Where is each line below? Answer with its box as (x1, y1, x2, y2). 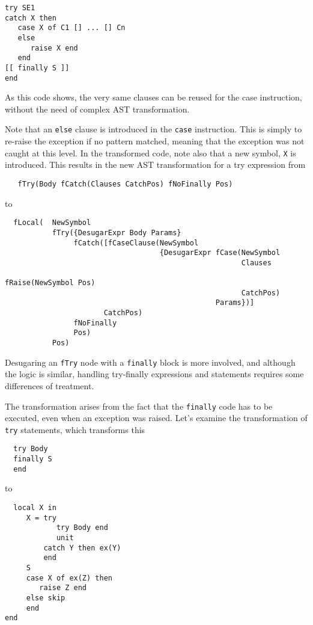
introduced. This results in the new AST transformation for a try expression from (5, 158, 306, 171)
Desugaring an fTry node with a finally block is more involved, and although (5, 356, 296, 368)
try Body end (56, 523, 108, 532)
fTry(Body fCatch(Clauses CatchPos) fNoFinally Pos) (17, 179, 233, 188)
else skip (26, 593, 65, 602)
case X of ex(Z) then (26, 573, 112, 582)
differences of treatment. (5, 379, 94, 392)
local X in (13, 503, 56, 513)
